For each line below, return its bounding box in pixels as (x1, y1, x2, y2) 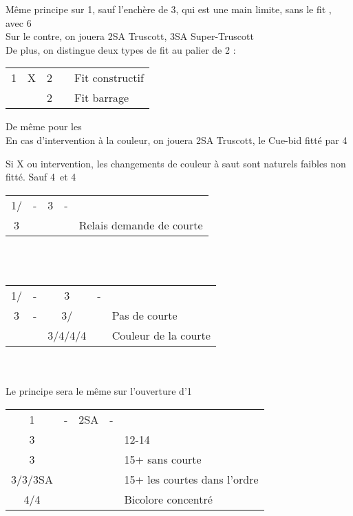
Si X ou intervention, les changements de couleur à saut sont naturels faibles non (6, 156, 346, 170)
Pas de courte (111, 307, 178, 323)
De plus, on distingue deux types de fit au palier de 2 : (6, 42, 236, 56)
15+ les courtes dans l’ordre (124, 471, 259, 487)
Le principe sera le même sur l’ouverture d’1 (6, 384, 192, 398)
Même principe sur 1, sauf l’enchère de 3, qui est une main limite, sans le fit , (6, 2, 332, 16)
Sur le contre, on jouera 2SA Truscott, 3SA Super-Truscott (6, 29, 254, 43)
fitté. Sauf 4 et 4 (6, 169, 76, 184)
